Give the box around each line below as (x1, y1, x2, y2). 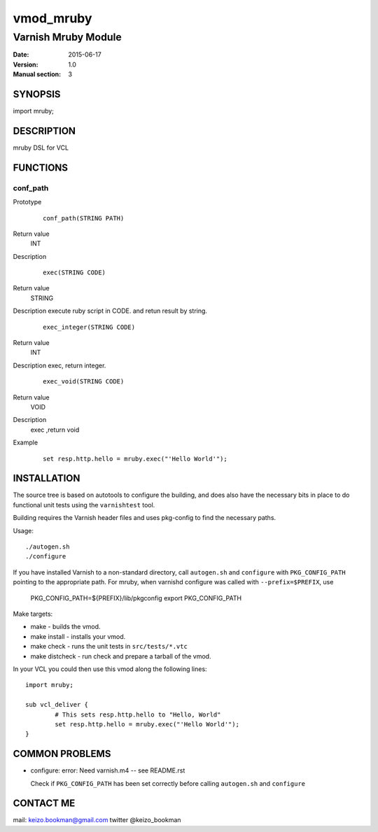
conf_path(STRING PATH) (43, 214, 125, 222)
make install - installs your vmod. (30, 632, 126, 640)
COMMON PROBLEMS (13, 748, 111, 760)
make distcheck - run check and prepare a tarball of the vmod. (30, 651, 211, 661)
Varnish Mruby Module (13, 31, 122, 43)
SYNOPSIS (13, 88, 61, 100)
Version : (13, 60, 38, 69)
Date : (13, 50, 29, 59)
